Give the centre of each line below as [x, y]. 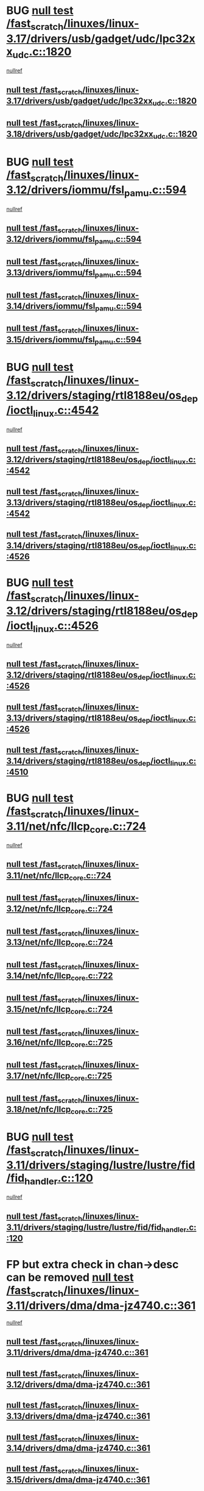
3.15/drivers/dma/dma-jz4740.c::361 [78, 1480]
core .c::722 [92, 976]
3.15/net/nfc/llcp [39, 1009]
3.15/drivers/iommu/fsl [51, 340]
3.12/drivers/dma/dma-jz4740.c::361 [78, 1384]
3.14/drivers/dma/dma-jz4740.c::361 [78, 1448]
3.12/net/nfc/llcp [39, 909]
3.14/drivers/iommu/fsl [51, 306]
